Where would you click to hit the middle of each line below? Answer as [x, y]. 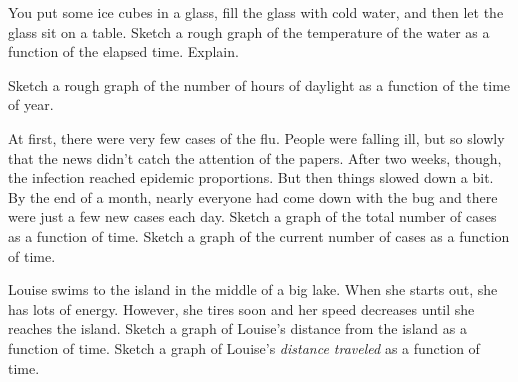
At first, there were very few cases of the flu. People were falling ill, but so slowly [256, 137]
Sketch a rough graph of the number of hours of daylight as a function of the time [259, 84]
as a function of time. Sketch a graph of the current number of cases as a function [259, 235]
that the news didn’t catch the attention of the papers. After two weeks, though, [255, 157]
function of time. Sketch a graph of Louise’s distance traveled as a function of [244, 347]
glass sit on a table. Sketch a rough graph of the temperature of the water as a [249, 31]
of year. [31, 104]
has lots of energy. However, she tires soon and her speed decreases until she [241, 308]
